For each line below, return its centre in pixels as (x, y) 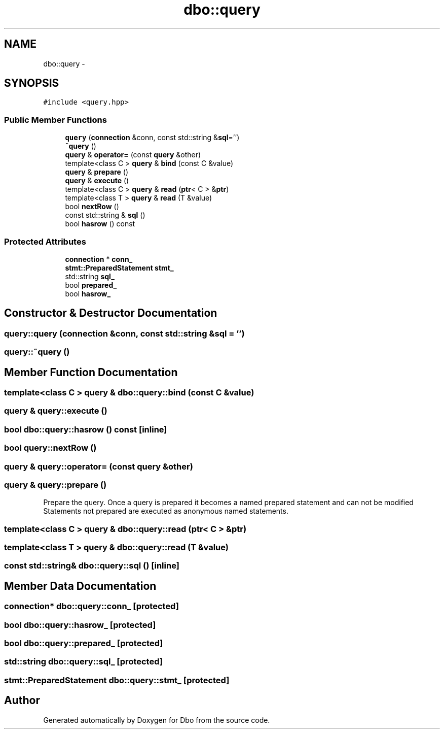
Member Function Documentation (91, 372)
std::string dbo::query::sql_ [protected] (83, 662)
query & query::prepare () (55, 485)
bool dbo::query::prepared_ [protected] (84, 643)
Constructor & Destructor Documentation (111, 313)
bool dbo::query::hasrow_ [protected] (80, 625)
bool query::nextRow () (50, 448)
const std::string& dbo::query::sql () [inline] (92, 566)
